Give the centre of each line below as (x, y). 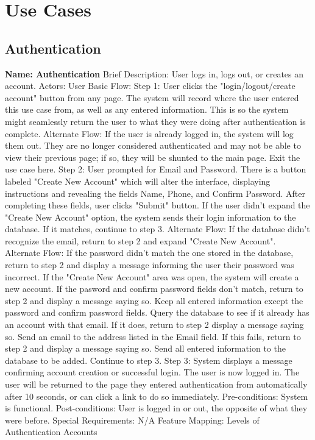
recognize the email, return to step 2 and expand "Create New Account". (140, 240)
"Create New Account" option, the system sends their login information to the (150, 217)
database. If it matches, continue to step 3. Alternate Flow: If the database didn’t (157, 229)
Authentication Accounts (51, 432)
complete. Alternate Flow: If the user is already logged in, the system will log (149, 133)
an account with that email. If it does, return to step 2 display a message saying (154, 325)
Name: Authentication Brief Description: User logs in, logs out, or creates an (154, 73)
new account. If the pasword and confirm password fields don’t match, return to (154, 289)
